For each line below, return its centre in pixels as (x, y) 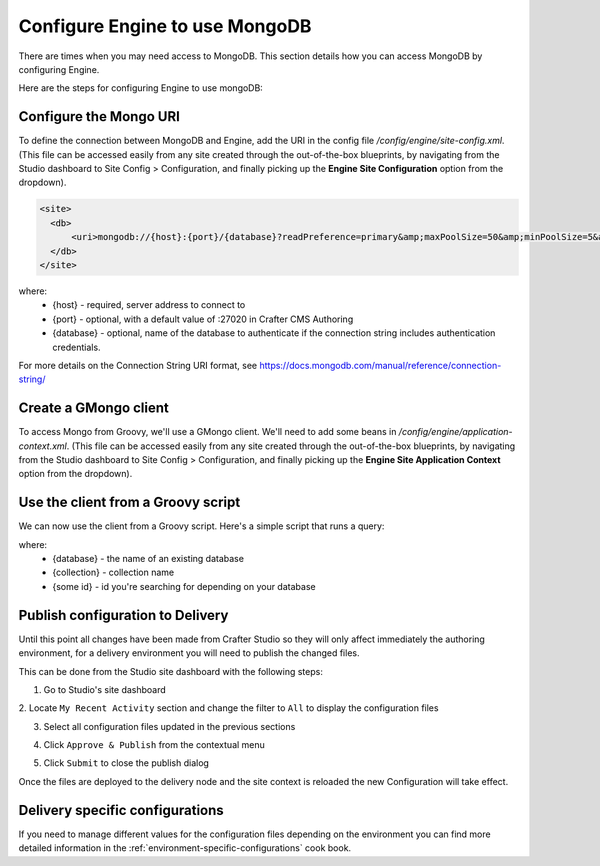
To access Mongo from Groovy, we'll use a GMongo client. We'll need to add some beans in (207, 432)
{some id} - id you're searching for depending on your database (184, 586)
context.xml (42, 446)
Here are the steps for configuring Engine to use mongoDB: (141, 88)
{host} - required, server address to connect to (149, 305)
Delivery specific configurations (121, 810)
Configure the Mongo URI (99, 116)
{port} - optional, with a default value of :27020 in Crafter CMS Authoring (203, 319)
